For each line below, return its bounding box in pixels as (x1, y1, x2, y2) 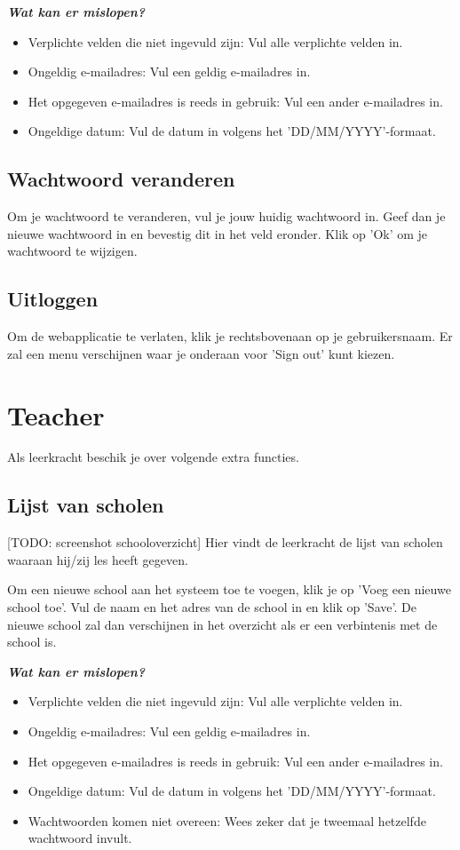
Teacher (7, 396, 105, 433)
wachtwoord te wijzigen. (7, 242, 138, 260)
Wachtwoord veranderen (7, 165, 235, 193)
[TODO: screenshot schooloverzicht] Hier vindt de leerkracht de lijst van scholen (7, 533, 443, 552)
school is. (7, 632, 57, 651)
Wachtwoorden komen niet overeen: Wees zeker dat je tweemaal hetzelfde (28, 811, 426, 830)
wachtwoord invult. (28, 829, 132, 847)
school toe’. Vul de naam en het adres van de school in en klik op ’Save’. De (7, 598, 416, 616)
